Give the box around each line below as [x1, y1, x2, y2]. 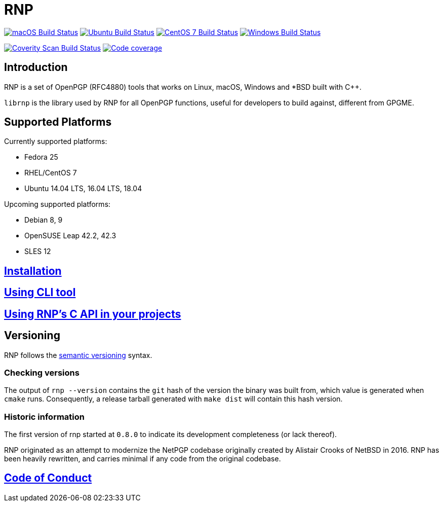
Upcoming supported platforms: [4, 200, 111, 209]
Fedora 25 [24, 153, 58, 162]
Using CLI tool [4, 286, 76, 299]
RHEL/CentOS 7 [24, 168, 77, 177]
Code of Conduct [4, 472, 92, 485]
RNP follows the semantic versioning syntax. [4, 350, 152, 359]
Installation [4, 264, 62, 277]
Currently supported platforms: [4, 137, 107, 146]
